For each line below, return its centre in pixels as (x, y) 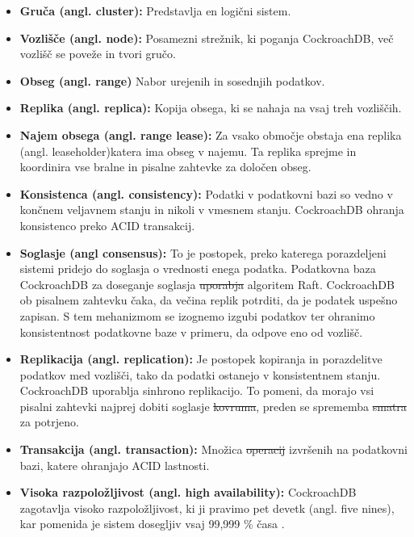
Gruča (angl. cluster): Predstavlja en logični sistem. (155, 10)
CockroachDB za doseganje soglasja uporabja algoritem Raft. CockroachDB (207, 284)
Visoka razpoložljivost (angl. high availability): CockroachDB (188, 492)
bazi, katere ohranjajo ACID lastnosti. (115, 465)
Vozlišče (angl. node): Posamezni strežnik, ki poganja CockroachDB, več (207, 38)
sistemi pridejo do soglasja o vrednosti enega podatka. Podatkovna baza (198, 268)
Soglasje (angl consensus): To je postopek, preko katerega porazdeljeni (203, 252)
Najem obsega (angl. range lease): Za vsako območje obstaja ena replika (211, 134)
